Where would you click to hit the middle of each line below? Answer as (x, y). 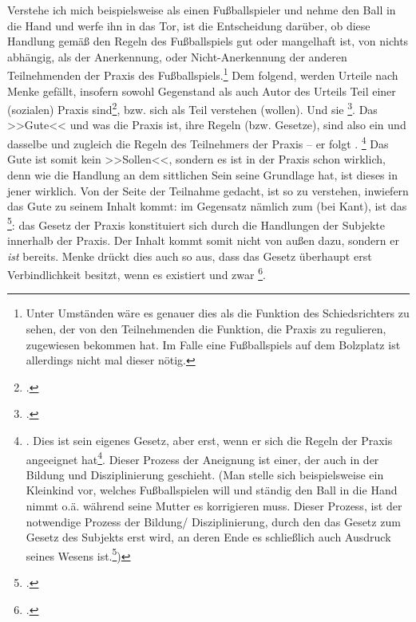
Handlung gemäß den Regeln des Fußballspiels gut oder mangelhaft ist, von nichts (208, 41)
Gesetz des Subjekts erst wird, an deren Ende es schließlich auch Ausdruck (208, 537)
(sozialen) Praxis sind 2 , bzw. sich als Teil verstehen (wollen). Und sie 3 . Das (192, 108)
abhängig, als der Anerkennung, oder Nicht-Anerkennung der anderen (177, 56)
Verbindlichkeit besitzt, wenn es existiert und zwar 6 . (137, 273)
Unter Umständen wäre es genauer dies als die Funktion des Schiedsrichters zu (218, 313)
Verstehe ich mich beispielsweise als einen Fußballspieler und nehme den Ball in (202, 10)
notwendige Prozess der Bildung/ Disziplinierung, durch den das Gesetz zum (213, 521)
